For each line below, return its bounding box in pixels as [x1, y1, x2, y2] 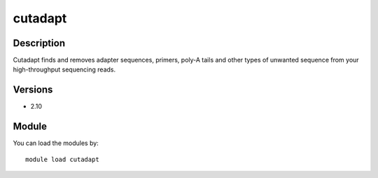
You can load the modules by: [13, 139, 99, 147]
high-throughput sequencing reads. [13, 65, 115, 74]
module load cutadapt [25, 155, 99, 163]
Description [13, 37, 66, 49]
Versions [13, 84, 53, 96]
